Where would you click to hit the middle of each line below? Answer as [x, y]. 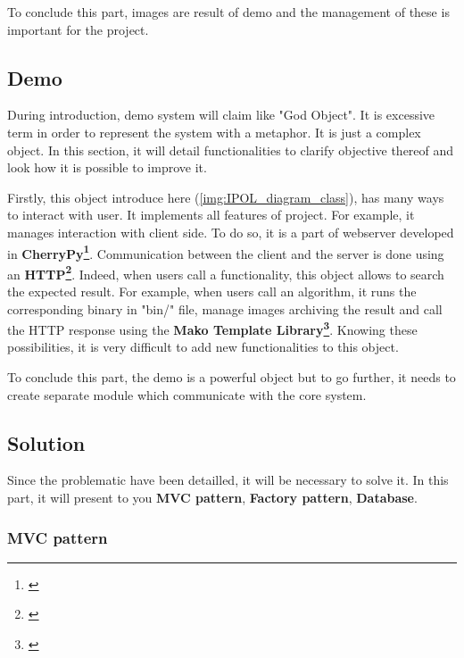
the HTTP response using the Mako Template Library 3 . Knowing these [212, 328]
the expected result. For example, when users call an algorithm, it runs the [212, 292]
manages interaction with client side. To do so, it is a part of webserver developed [231, 232]
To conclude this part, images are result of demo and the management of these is [228, 12]
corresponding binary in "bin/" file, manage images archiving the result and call [225, 308]
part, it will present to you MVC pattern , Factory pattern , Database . [212, 498]
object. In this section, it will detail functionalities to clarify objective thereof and [231, 150]
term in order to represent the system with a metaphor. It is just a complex [214, 132]
